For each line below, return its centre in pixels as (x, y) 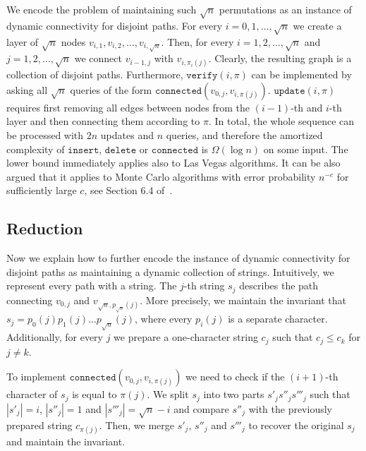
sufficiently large (42, 190)
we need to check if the (235, 377)
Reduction (45, 228)
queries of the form (111, 89)
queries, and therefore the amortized (244, 135)
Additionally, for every (55, 337)
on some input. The (306, 149)
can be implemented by (301, 74)
